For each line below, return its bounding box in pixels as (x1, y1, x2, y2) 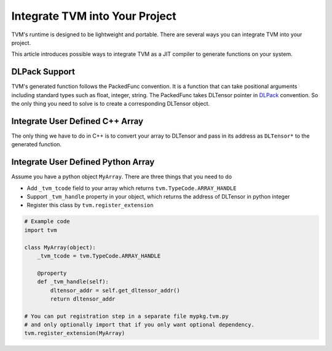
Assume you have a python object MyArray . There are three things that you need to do (11, 173, 232, 181)
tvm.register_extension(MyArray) (24, 329, 125, 337)
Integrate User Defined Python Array (11, 157, 155, 167)
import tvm (24, 226, 57, 234)
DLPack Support (11, 66, 75, 77)
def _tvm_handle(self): (37, 278, 109, 285)
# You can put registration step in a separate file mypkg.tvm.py (24, 312, 229, 320)
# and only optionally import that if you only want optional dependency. (24, 321, 255, 328)
